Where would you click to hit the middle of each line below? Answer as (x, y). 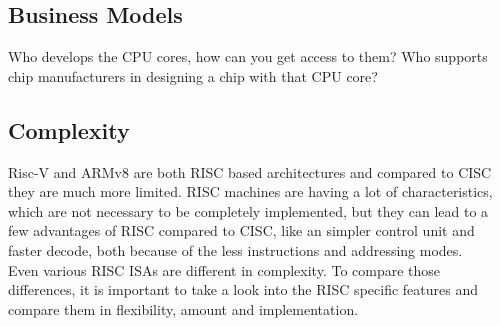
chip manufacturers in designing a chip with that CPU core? (193, 75)
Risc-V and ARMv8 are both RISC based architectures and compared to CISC (250, 171)
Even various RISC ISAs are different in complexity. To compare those (224, 269)
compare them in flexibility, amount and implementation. (183, 308)
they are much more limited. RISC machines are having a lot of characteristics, (250, 191)
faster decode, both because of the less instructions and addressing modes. (235, 249)
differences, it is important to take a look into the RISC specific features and (243, 289)
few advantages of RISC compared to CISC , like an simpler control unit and (241, 230)
